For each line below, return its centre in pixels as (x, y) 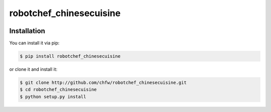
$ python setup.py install (53, 96)
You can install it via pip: (34, 43)
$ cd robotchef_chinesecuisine (58, 90)
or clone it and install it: (33, 69)
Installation (27, 31)
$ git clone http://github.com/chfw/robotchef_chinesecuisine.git (103, 83)
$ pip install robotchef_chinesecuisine (70, 56)
